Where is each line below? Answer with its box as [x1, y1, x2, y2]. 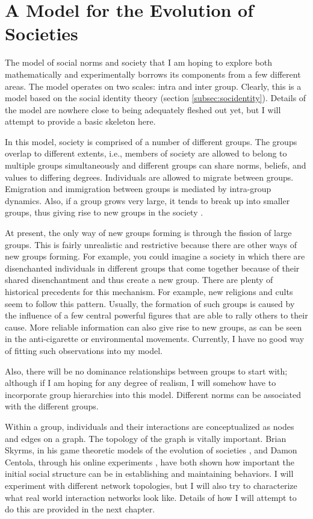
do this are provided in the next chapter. [5, 503, 155, 515]
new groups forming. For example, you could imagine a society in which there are [5, 250, 305, 263]
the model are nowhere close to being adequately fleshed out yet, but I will [5, 103, 281, 116]
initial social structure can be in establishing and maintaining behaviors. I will [5, 467, 294, 480]
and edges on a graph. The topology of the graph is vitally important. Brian [5, 432, 287, 444]
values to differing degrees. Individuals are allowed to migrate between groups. [5, 170, 294, 183]
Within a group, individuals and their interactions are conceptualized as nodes [5, 420, 294, 432]
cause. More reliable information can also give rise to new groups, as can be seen [5, 320, 302, 333]
